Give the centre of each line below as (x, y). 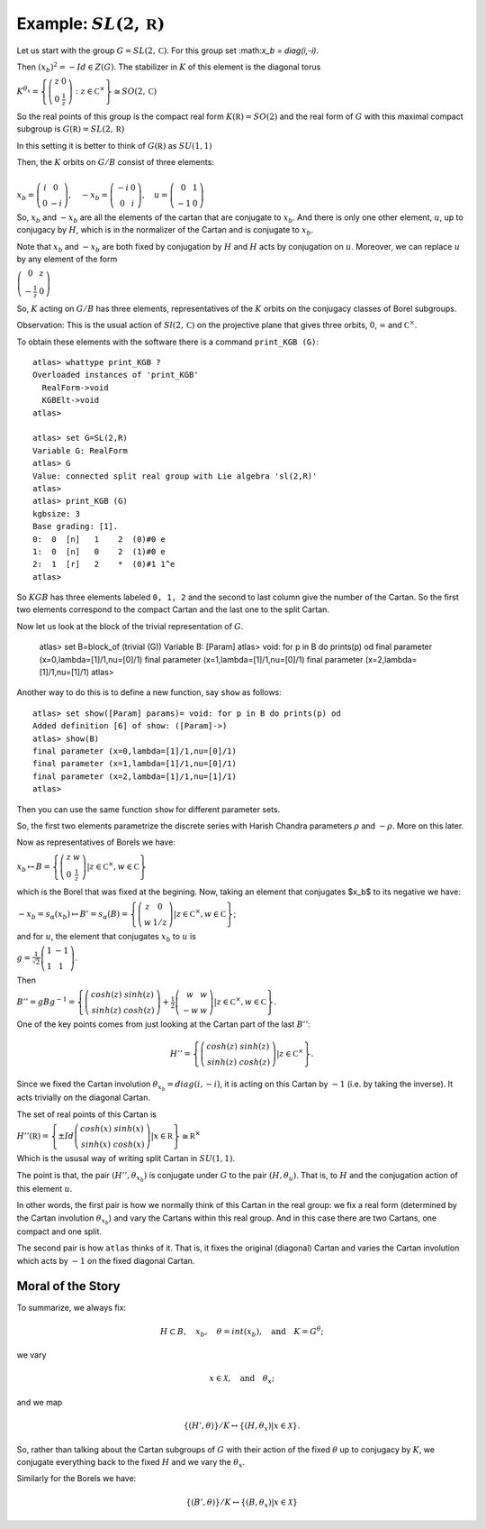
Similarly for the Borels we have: (76, 1479)
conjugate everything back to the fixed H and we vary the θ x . (131, 1463)
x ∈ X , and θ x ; (242, 1379)
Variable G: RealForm (80, 450)
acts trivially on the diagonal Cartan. (84, 1098)
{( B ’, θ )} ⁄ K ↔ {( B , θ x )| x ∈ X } (242, 1503)
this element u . (45, 1188)
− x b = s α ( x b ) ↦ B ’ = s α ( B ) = (73, 915)
